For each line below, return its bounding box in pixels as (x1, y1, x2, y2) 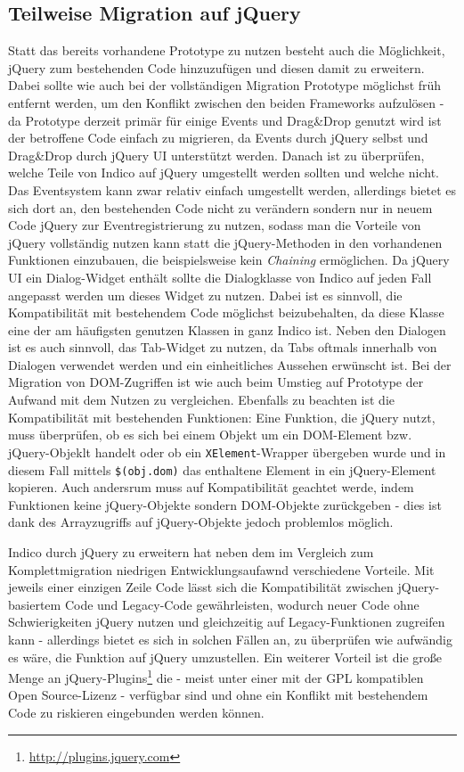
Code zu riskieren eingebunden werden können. (8, 702, 265, 721)
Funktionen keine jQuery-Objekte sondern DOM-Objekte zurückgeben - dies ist (8, 495, 442, 513)
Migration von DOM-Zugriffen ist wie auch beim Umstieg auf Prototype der (8, 373, 424, 391)
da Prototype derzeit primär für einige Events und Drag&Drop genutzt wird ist (8, 111, 442, 129)
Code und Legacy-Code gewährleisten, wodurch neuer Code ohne (64, 595, 419, 613)
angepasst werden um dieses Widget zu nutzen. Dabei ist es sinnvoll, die (8, 285, 403, 304)
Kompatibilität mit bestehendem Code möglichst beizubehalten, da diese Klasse (8, 303, 444, 322)
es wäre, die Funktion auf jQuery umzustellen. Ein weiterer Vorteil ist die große (8, 647, 442, 666)
